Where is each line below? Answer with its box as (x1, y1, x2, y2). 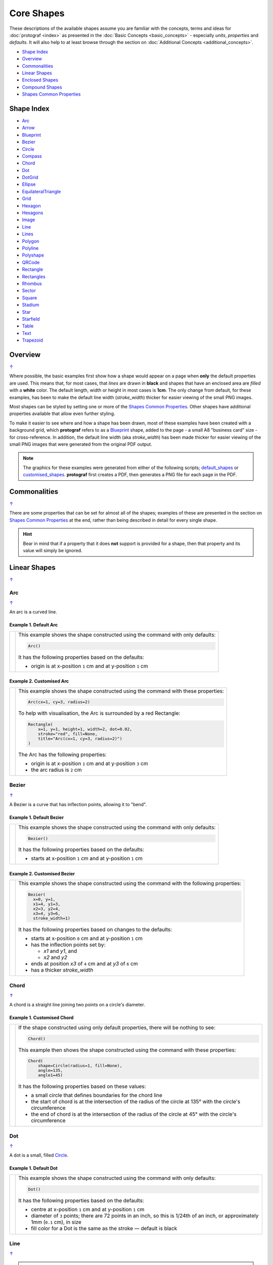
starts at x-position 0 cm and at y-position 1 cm (31, 935, 143, 942)
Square (22, 294, 37, 301)
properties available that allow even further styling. (9, 410, 116, 417)
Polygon (22, 238, 39, 244)
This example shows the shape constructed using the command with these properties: (18, 687, 224, 694)
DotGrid (22, 175, 38, 181)
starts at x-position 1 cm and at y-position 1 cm (31, 855, 143, 862)
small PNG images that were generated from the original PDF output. (9, 441, 153, 447)
